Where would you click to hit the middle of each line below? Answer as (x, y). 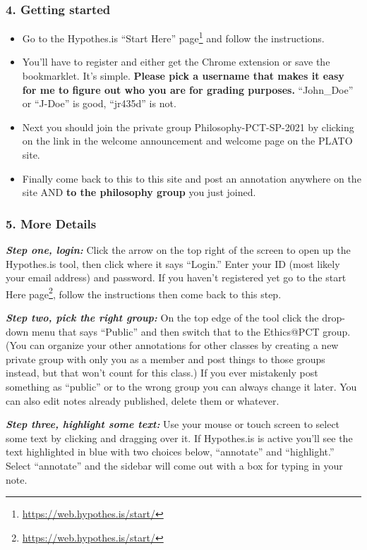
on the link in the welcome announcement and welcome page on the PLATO (187, 141)
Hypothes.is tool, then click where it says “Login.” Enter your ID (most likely (173, 263)
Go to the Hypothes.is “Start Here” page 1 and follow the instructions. (173, 37)
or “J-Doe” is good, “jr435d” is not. (99, 103)
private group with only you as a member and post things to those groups (166, 359)
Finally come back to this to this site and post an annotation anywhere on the (192, 178)
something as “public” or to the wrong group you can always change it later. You (181, 387)
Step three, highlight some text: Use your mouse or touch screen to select (173, 424)
